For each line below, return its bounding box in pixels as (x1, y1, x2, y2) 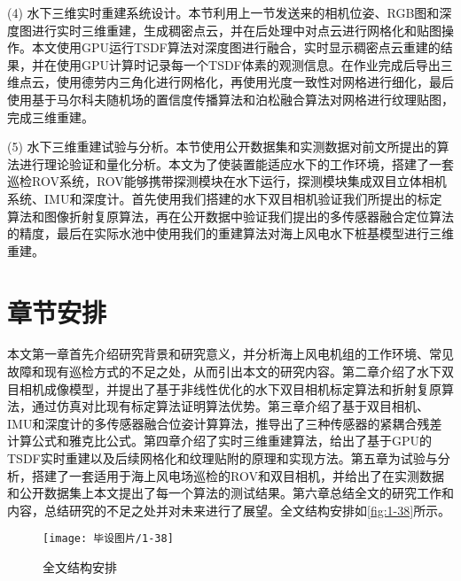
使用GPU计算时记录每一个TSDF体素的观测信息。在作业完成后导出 (56, 55, 441, 74)
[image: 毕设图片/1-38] (43, 532, 174, 546)
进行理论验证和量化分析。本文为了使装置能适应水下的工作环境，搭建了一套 (19, 154, 454, 173)
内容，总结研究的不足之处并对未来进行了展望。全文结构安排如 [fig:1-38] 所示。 (7, 500, 451, 519)
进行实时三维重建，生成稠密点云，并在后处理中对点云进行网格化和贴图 (31, 20, 441, 39)
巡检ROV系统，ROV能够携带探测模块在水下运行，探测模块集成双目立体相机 (7, 172, 447, 190)
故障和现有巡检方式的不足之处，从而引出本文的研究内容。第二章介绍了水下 (7, 362, 441, 381)
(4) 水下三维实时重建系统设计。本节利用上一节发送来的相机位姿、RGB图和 (7, 4, 440, 21)
